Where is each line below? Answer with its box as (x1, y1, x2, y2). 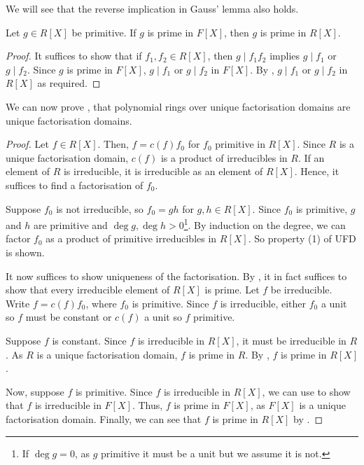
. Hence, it (294, 164, 339, 179)
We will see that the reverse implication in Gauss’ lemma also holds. (6, 1, 299, 15)
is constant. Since (52, 333, 127, 347)
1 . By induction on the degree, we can (183, 216, 346, 232)
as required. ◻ (37, 76, 101, 90)
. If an (297, 150, 325, 165)
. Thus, (132, 398, 163, 412)
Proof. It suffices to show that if (6, 48, 142, 63)
